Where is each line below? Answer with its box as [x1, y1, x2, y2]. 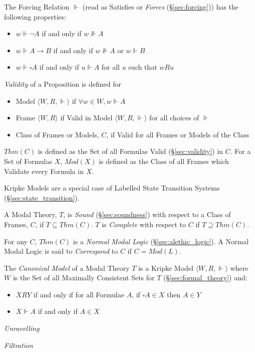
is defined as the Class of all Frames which [99, 155, 229, 166]
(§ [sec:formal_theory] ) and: [163, 272, 247, 283]
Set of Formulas [4, 155, 52, 166]
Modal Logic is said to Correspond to [4, 246, 118, 256]
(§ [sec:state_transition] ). [4, 192, 80, 203]
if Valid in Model [60, 112, 113, 123]
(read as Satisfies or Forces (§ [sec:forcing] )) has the [82, 2, 239, 12]
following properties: [4, 11, 67, 22]
